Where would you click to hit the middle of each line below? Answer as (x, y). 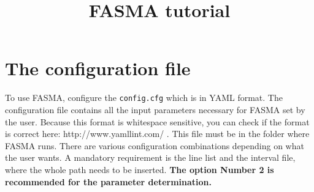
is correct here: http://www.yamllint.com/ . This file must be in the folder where (157, 134)
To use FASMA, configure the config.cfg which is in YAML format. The (144, 98)
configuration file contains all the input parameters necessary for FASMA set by (155, 109)
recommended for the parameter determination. (108, 181)
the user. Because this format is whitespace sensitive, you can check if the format (157, 121)
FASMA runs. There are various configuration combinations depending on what (155, 145)
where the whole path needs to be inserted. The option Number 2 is (140, 169)
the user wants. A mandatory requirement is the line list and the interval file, (150, 157)
